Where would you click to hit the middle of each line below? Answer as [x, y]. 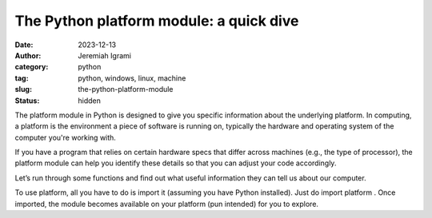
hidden [90, 101]
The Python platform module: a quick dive [157, 21]
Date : [24, 45]
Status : [27, 101]
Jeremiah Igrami [105, 55]
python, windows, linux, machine [132, 78]
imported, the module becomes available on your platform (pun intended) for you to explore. [167, 204]
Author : [28, 55]
